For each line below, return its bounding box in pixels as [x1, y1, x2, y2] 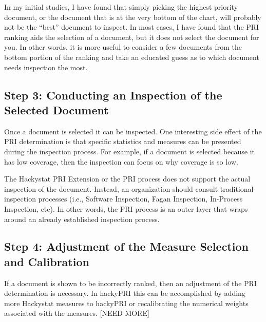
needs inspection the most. [4, 62, 88, 72]
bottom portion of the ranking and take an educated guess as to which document [4, 51, 259, 62]
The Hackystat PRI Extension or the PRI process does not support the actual [4, 173, 251, 184]
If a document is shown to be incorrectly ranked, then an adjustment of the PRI [4, 277, 257, 288]
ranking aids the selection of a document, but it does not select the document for [4, 31, 259, 42]
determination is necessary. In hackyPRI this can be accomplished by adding [4, 288, 245, 298]
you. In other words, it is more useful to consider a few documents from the [4, 42, 242, 52]
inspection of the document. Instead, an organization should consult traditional [4, 183, 254, 194]
